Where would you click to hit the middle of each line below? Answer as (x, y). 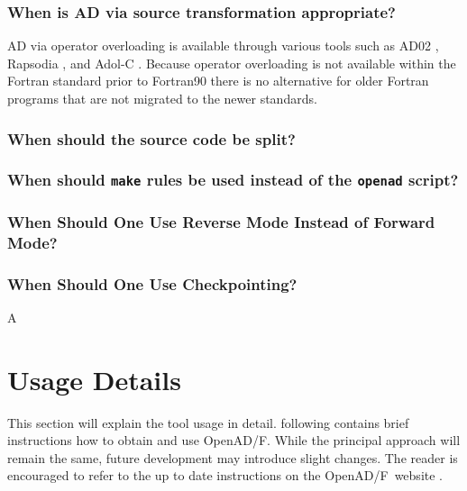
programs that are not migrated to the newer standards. (162, 98)
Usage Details (94, 379)
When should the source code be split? (151, 138)
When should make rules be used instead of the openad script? (233, 180)
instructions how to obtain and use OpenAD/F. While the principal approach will (234, 440)
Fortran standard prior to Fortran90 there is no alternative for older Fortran (218, 81)
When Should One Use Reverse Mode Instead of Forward (221, 221)
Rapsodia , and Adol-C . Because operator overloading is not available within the (232, 63)
